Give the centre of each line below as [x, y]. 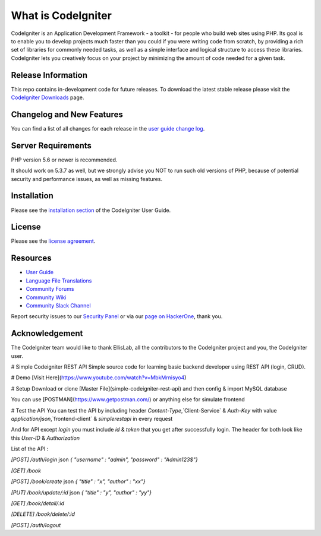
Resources [31, 258]
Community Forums [50, 289]
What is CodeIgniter [62, 15]
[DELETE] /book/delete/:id [43, 514]
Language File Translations [59, 280]
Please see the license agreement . [53, 241]
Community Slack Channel [59, 305]
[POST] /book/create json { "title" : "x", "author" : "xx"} [78, 481]
